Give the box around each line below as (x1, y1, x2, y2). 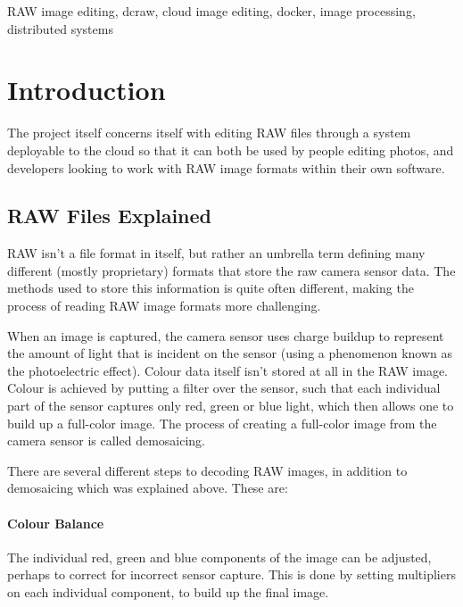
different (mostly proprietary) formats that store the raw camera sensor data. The (7, 261, 456, 279)
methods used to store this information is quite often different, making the (7, 279, 414, 297)
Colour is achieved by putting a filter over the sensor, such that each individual (7, 378, 441, 397)
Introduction (7, 71, 166, 108)
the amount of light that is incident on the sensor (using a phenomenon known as (7, 344, 452, 362)
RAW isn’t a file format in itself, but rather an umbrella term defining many (7, 244, 426, 262)
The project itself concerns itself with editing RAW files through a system (7, 123, 411, 142)
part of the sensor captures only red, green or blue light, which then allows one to (7, 396, 454, 415)
